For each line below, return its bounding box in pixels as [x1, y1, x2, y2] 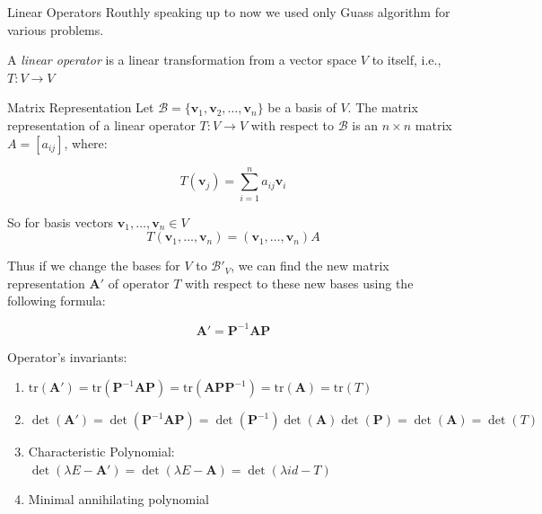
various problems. [7, 20, 104, 39]
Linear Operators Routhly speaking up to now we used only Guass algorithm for [7, 3, 450, 21]
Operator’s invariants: [7, 347, 127, 366]
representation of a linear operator [7, 115, 196, 134]
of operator [108, 273, 170, 292]
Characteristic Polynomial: [28, 442, 175, 461]
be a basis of [267, 98, 337, 117]
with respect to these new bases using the [185, 273, 414, 292]
